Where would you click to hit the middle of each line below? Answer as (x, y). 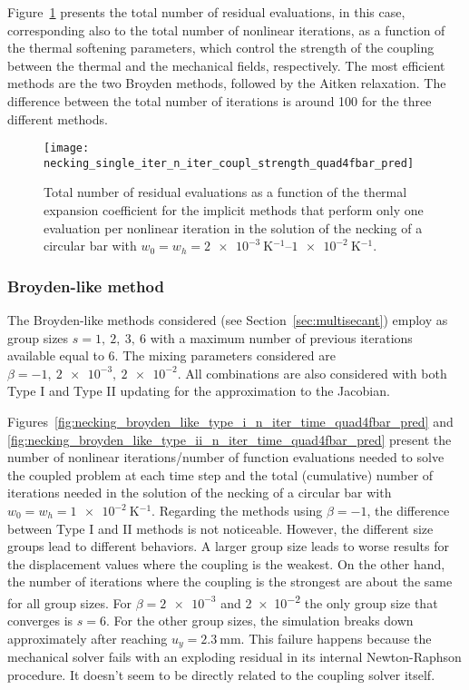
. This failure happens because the (336, 638)
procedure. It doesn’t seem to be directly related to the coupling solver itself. (221, 674)
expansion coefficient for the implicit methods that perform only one (234, 210)
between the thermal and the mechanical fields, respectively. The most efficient (226, 65)
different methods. (58, 118)
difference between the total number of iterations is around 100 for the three (220, 100)
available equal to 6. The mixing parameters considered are (171, 355)
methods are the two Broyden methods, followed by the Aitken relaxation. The (227, 83)
